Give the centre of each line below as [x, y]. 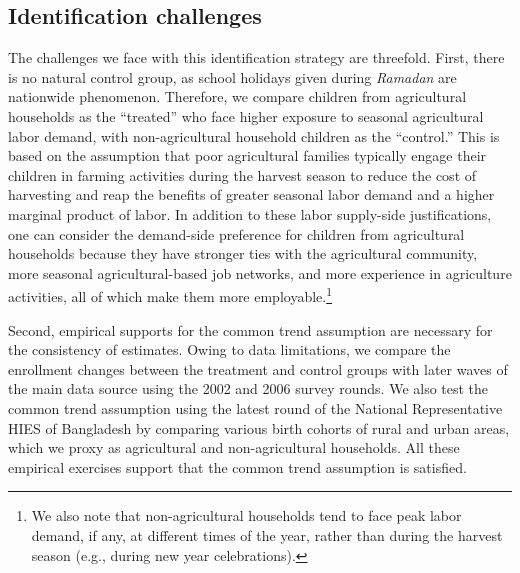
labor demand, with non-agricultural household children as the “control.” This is [254, 135]
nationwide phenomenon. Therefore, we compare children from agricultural [237, 96]
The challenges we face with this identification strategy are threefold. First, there [256, 57]
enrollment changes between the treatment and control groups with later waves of [258, 368]
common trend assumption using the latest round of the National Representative [255, 407]
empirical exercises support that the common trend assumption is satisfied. [237, 466]
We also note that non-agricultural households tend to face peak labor [246, 515]
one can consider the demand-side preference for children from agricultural [236, 233]
